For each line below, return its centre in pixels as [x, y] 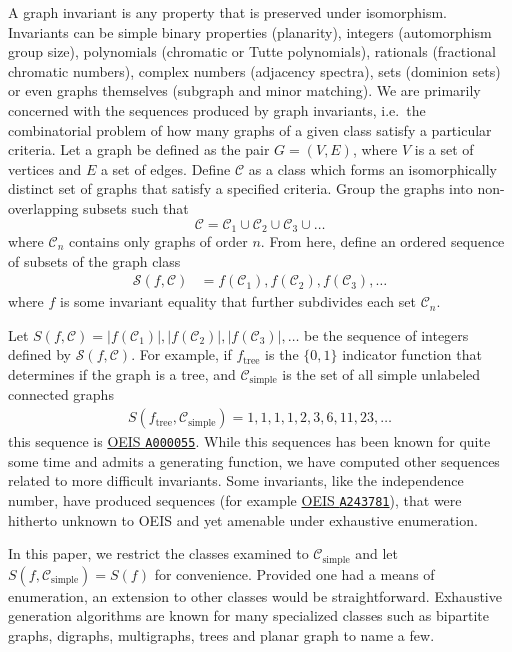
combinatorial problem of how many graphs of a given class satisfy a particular [250, 129]
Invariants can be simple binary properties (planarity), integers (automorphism [250, 31]
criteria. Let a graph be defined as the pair [139, 149]
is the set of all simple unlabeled [381, 373]
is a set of [444, 149]
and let [376, 553]
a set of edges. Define [165, 168]
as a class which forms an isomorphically [372, 168]
